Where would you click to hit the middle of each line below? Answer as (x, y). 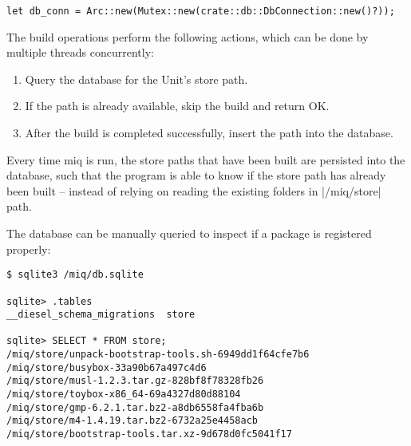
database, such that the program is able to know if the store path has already (196, 175)
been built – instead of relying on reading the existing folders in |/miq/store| (194, 190)
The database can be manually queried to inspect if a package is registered (189, 233)
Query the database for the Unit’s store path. (136, 79)
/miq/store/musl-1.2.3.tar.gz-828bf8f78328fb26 (135, 381)
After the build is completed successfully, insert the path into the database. (209, 133)
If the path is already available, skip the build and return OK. (177, 106)
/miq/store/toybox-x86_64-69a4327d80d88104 (124, 395)
